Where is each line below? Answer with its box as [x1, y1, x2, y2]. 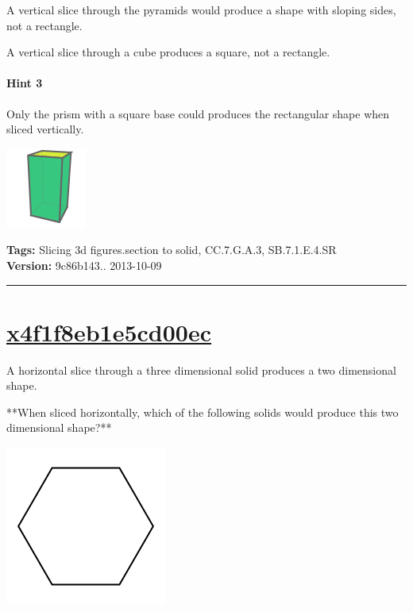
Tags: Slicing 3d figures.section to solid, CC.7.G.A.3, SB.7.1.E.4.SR [6, 241, 337, 258]
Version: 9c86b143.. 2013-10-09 [6, 256, 162, 273]
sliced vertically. [6, 121, 84, 137]
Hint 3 [6, 75, 43, 91]
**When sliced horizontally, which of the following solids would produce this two [6, 403, 399, 420]
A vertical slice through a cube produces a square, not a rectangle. [6, 44, 330, 60]
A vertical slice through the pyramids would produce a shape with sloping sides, [6, 2, 396, 17]
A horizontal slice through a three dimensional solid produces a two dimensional [6, 361, 396, 378]
